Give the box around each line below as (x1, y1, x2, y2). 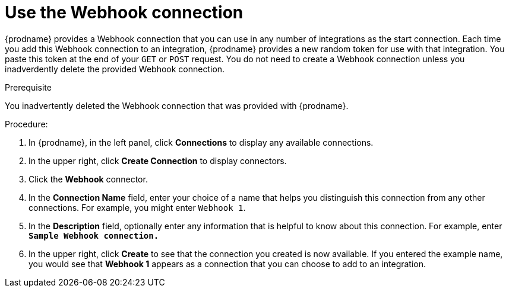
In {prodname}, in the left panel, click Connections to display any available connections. (29, 137, 374, 147)
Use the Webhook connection (5, 2, 244, 23)
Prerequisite (5, 82, 52, 92)
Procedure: (5, 118, 48, 129)
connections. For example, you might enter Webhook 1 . (29, 202, 246, 213)
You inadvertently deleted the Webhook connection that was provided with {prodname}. (5, 100, 349, 111)
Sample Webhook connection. (29, 230, 159, 240)
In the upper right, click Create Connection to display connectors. (29, 155, 287, 166)
